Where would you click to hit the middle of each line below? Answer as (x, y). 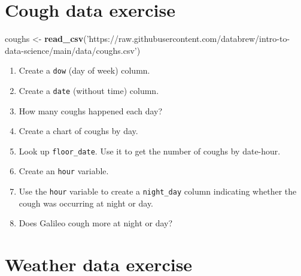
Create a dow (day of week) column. (84, 70)
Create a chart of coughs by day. (78, 131)
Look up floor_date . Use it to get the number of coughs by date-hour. (150, 151)
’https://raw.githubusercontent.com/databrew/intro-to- (188, 39)
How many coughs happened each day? (91, 110)
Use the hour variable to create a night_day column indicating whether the (158, 191)
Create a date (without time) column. (89, 90)
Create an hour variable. (64, 171)
